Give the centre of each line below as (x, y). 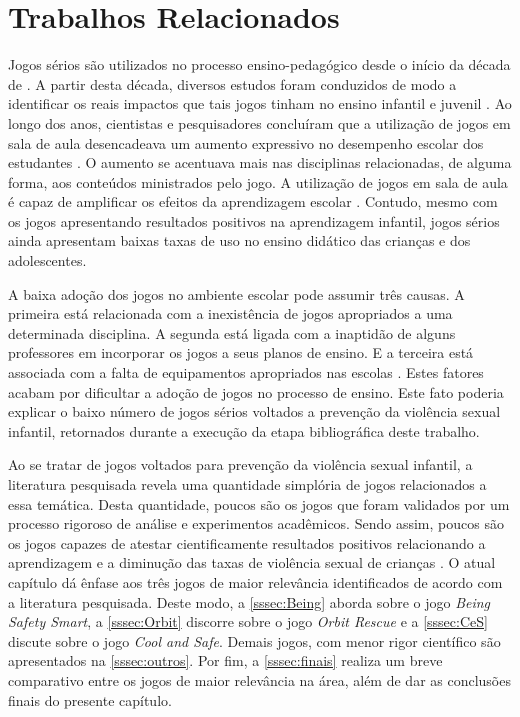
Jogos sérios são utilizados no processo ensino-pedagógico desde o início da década (259, 64)
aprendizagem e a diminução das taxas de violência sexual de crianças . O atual (252, 562)
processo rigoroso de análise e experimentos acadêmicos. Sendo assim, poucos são (256, 523)
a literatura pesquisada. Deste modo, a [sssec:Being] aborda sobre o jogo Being (249, 601)
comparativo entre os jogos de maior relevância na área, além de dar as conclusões (259, 679)
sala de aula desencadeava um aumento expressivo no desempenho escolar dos (246, 142)
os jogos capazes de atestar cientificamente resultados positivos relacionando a (247, 542)
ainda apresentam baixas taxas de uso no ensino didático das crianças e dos (239, 240)
